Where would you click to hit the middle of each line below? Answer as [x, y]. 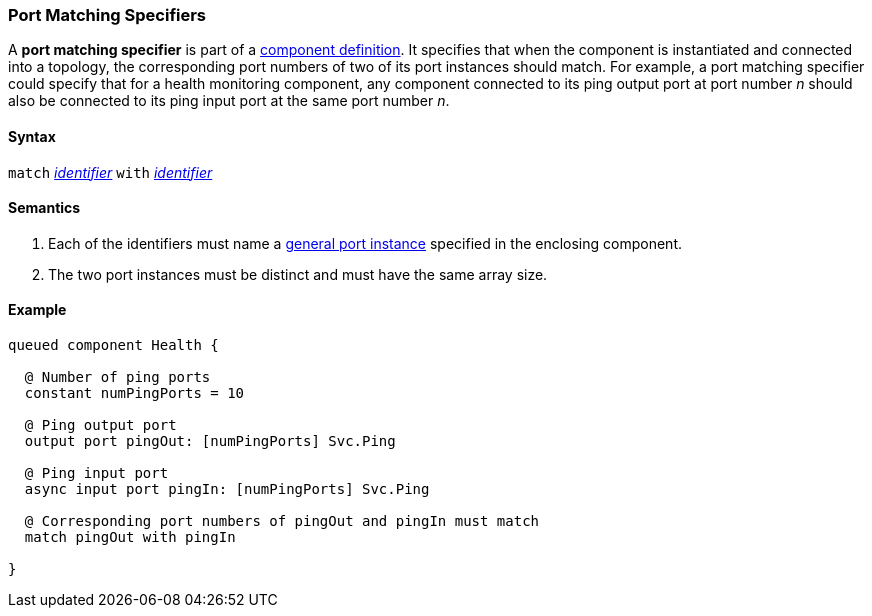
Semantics [44, 208]
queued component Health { [113, 345]
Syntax [32, 136]
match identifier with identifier [110, 172]
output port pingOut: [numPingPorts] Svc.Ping [210, 441]
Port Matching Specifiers [107, 15]
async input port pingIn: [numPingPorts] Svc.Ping [227, 489]
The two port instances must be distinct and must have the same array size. [298, 274]
